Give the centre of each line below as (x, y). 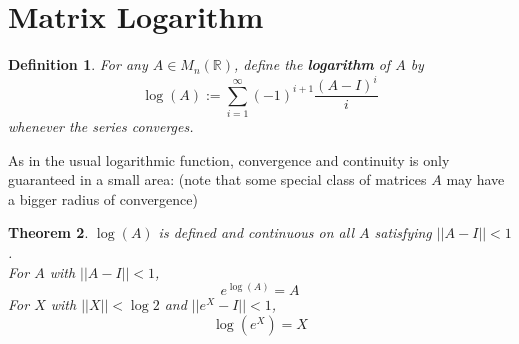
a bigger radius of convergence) (103, 198)
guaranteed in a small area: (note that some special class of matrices (217, 179)
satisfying (403, 232)
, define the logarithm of (312, 64)
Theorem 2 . (48, 232)
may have (475, 179)
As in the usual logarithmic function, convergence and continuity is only (229, 159)
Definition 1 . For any (78, 64)
